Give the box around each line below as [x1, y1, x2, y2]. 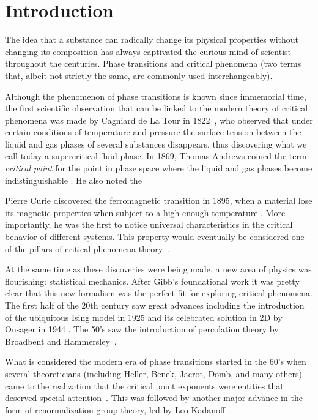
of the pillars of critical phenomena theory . [5, 242, 169, 255]
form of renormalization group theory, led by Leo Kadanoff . [5, 403, 232, 416]
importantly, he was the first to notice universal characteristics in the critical [5, 218, 293, 231]
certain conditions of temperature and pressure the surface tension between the [5, 126, 301, 138]
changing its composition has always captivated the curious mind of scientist [5, 45, 292, 58]
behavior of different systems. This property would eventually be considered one [5, 230, 305, 243]
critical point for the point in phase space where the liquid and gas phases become [5, 162, 312, 174]
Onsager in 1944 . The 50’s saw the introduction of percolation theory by [5, 323, 279, 336]
